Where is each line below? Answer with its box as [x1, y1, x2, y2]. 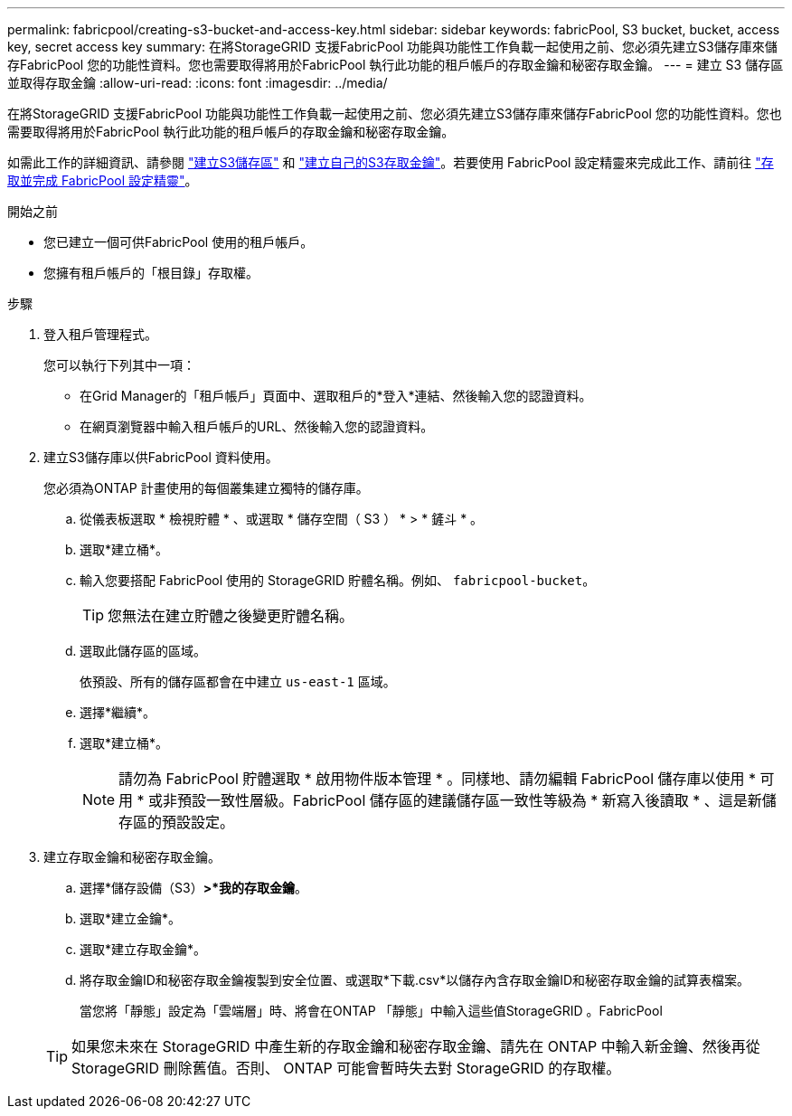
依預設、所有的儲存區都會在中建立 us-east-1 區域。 [80, 674, 396, 689]
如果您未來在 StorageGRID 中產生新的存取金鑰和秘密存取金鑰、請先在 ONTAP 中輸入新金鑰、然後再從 [71, 1037, 760, 1055]
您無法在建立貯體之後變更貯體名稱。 [108, 607, 354, 625]
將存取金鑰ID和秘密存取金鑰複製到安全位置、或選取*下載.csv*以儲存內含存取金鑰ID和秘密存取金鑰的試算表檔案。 [80, 972, 750, 988]
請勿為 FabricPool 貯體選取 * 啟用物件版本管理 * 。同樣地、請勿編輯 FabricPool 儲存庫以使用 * [118, 770, 757, 788]
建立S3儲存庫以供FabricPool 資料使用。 [43, 449, 278, 465]
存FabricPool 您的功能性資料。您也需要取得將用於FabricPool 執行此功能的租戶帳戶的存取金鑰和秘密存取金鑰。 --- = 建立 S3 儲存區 [7, 57, 784, 72]
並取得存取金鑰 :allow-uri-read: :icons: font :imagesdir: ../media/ [7, 75, 388, 90]
